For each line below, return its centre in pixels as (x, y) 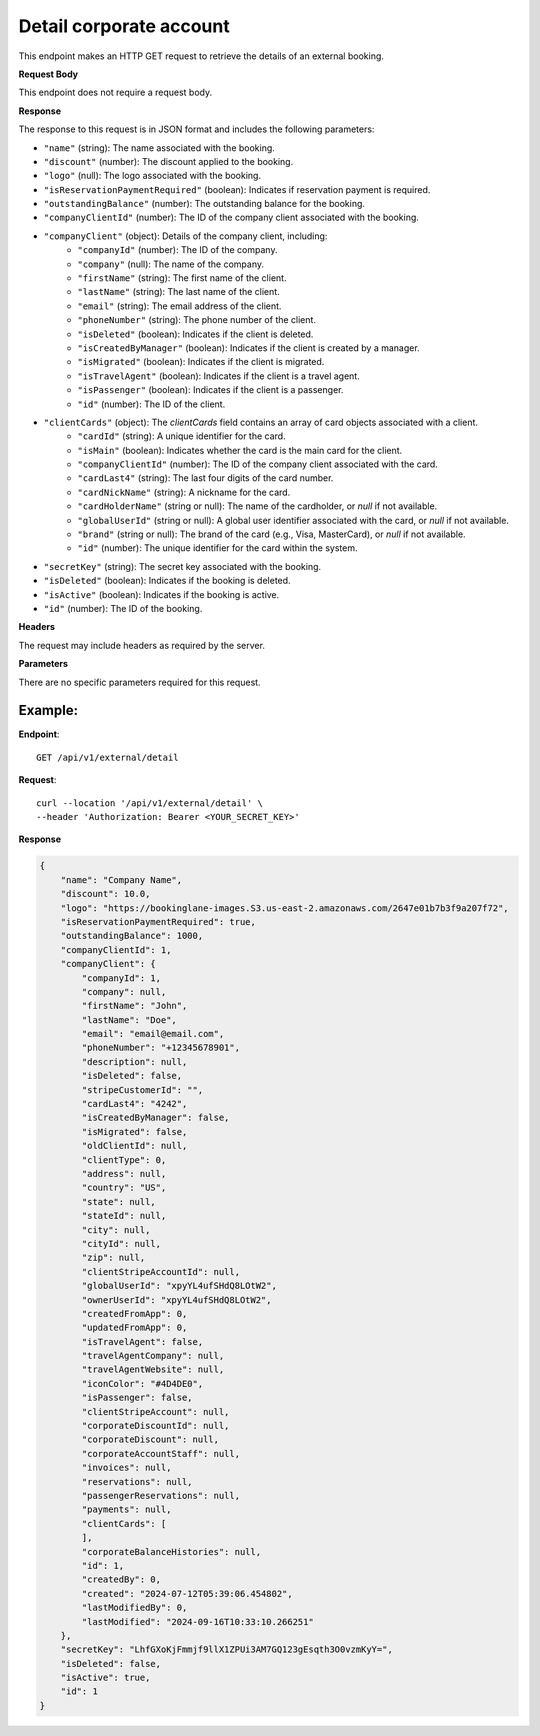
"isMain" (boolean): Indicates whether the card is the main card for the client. (240, 450)
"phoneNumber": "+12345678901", (160, 1048)
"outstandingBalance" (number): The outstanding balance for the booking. (204, 204)
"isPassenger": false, (137, 1398)
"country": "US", (124, 1188)
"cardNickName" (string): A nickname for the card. (184, 492)
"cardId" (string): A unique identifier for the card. (181, 436)
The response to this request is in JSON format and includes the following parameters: (196, 129)
